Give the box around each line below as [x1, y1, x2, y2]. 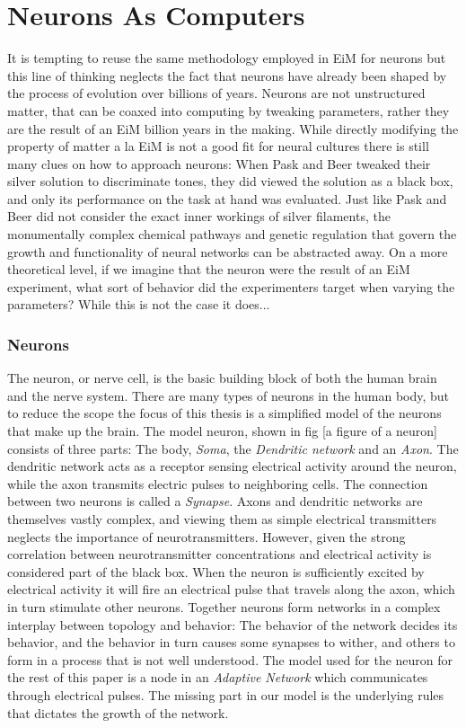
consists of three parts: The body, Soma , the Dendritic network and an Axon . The [7, 439, 459, 457]
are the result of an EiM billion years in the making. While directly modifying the [7, 119, 459, 138]
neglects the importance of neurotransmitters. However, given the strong [7, 527, 406, 546]
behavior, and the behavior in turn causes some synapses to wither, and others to [7, 633, 455, 652]
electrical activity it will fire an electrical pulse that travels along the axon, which [7, 580, 455, 599]
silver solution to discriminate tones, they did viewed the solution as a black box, [7, 172, 453, 191]
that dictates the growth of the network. [7, 703, 229, 722]
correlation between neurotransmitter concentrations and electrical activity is [7, 545, 432, 564]
